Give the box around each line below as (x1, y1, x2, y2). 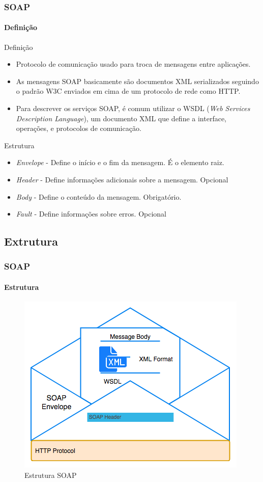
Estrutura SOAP (24, 469, 77, 480)
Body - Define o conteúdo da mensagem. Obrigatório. (16, 191, 182, 202)
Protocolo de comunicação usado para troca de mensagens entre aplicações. (16, 59, 251, 69)
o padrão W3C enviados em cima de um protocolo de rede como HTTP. (16, 86, 241, 96)
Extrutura (4, 233, 58, 249)
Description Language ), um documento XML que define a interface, (16, 113, 227, 123)
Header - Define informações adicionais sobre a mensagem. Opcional (16, 174, 228, 184)
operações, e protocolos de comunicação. (16, 123, 141, 133)
